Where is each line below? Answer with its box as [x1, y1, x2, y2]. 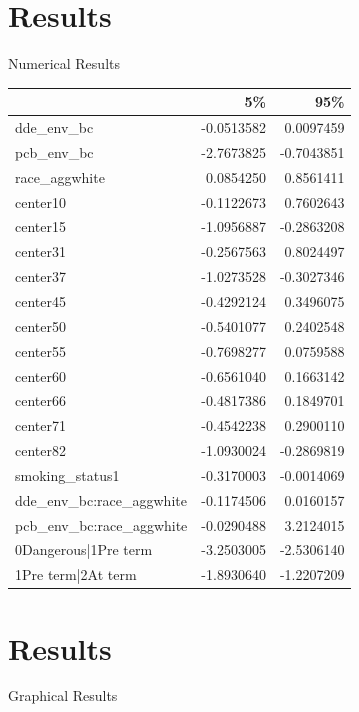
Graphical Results [8, 685, 118, 706]
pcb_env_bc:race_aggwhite [15, 514, 188, 535]
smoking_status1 [15, 464, 120, 485]
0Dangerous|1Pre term [15, 539, 153, 560]
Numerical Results [8, 53, 120, 74]
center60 [15, 365, 66, 386]
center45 [15, 290, 66, 311]
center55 [15, 340, 66, 361]
